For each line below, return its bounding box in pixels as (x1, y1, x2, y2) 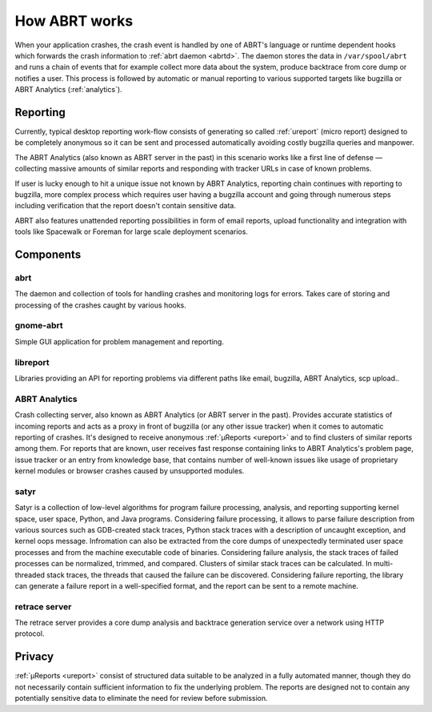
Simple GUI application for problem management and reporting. (14, 336, 224, 346)
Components (14, 247, 82, 261)
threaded (14, 569, 46, 580)
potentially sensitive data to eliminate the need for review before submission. (14, 694, 268, 703)
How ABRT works (14, 12, 134, 30)
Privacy (14, 650, 54, 664)
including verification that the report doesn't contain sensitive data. (14, 201, 236, 211)
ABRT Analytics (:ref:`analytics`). (14, 85, 123, 95)
